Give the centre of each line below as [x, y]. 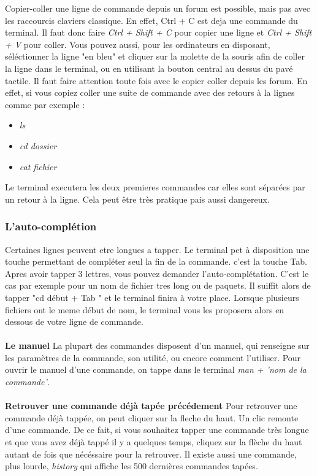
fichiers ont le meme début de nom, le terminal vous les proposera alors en [145, 309]
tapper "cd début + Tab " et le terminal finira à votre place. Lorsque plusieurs [152, 297]
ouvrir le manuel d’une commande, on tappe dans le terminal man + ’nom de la [156, 369]
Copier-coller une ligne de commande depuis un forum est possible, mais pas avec [158, 8]
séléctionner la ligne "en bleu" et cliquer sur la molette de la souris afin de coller [155, 56]
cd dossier [38, 145]
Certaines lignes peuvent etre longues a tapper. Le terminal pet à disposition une [157, 249]
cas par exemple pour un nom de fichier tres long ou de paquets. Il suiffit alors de [158, 285]
